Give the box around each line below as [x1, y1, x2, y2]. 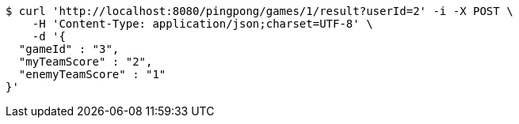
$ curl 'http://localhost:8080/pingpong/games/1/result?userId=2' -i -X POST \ [6, 5, 513, 17]
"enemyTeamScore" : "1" [18, 68, 166, 81]
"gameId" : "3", [18, 43, 120, 55]
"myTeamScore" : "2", [18, 55, 153, 68]
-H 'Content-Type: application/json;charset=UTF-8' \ [32, 17, 373, 30]
